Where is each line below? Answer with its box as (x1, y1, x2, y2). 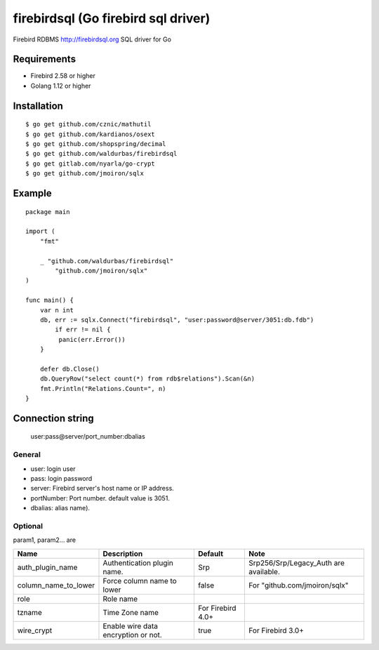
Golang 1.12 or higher (30, 81, 91, 90)
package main (25, 208, 70, 215)
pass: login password (30, 474, 93, 482)
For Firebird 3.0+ (248, 625, 305, 635)
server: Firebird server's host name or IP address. (30, 484, 175, 493)
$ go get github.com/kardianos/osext (25, 130, 156, 138)
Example (13, 187, 52, 199)
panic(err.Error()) (58, 336, 126, 343)
